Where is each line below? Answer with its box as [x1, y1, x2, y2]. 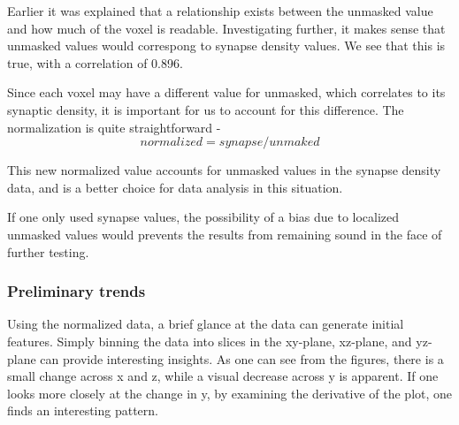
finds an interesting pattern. [7, 401, 158, 420]
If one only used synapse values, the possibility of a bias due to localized [7, 208, 400, 226]
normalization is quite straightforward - [7, 118, 221, 136]
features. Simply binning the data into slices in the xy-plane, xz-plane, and [7, 331, 412, 350]
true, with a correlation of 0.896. [7, 53, 183, 72]
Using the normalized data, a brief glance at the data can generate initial [7, 315, 404, 333]
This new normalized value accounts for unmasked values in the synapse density [7, 161, 441, 179]
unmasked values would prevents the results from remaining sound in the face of [7, 224, 442, 243]
